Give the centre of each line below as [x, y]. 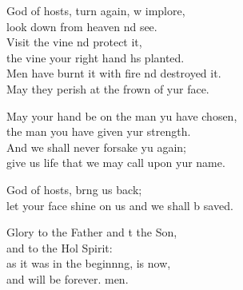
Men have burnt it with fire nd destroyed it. [114, 73]
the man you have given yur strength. [99, 131]
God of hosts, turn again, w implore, [96, 10]
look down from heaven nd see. [82, 26]
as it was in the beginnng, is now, [89, 263]
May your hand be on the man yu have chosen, [122, 115]
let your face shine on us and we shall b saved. [120, 205]
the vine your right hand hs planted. [96, 57]
